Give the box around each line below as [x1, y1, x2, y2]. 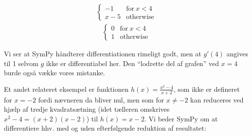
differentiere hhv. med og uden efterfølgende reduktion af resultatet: [4, 123, 206, 133]
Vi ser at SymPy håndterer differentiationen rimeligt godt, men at [4, 49, 201, 59]
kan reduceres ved [190, 94, 244, 104]
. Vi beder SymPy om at [144, 113, 218, 123]
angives [226, 49, 248, 59]
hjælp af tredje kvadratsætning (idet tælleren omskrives [4, 104, 170, 114]
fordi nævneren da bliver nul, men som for [38, 94, 164, 104]
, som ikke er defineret [173, 84, 240, 94]
